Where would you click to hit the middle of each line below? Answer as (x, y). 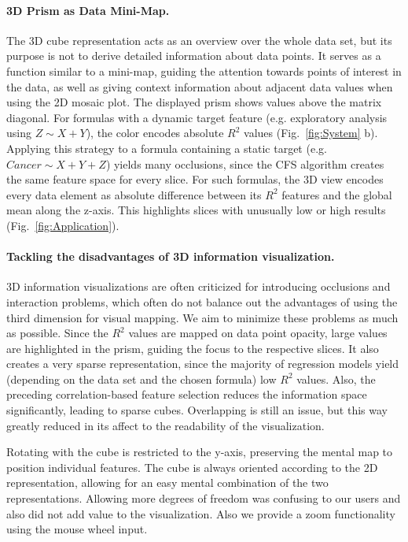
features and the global (337, 194)
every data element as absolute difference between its (134, 194)
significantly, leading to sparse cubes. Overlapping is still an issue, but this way (197, 410)
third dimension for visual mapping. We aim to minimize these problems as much (202, 317)
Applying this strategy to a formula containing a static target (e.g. (167, 148)
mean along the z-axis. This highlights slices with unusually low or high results (196, 210)
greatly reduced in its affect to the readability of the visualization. (165, 425)
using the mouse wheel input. (77, 529)
